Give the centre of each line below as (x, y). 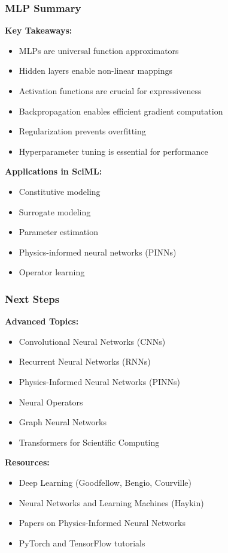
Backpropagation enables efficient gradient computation (121, 111)
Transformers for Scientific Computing (89, 442)
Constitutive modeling (60, 191)
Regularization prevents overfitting (82, 131)
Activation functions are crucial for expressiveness (110, 91)
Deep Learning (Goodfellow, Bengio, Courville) (105, 482)
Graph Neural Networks (63, 422)
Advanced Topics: (42, 321)
